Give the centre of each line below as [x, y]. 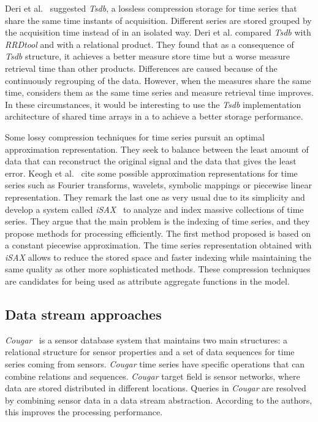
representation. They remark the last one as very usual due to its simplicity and [155, 197]
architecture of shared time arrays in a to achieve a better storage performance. [154, 116]
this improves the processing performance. [84, 412]
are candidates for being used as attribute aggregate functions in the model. [147, 281]
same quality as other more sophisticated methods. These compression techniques [158, 269]
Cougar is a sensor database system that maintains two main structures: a [146, 340]
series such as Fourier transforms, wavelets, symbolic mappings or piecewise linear [158, 185]
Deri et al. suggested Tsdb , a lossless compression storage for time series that [151, 8]
